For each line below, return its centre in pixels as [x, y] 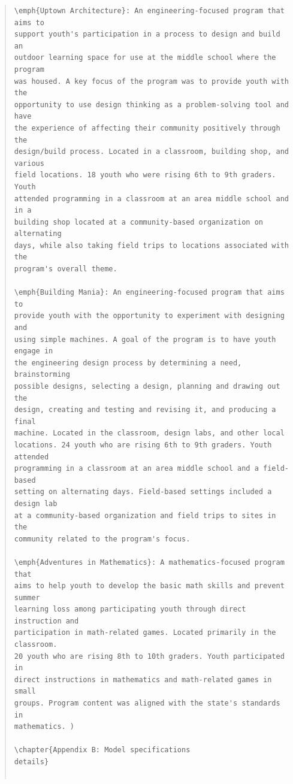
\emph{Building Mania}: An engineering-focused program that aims [149, 293]
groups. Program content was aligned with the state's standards [147, 703]
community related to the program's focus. [102, 539]
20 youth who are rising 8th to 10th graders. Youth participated [149, 656]
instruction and [46, 621]
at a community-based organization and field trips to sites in [145, 515]
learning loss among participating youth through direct [130, 609]
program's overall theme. [66, 269]
